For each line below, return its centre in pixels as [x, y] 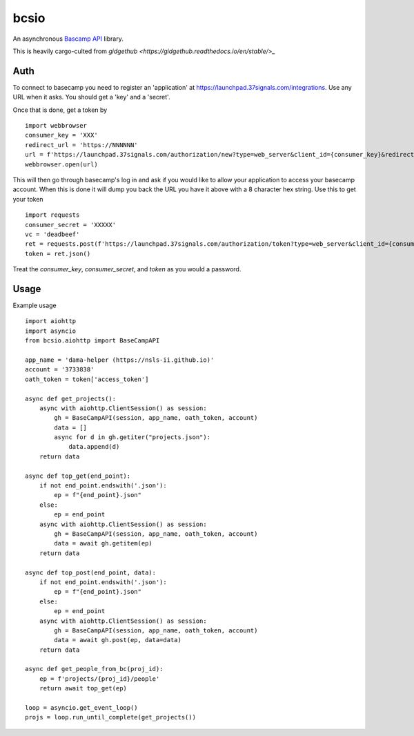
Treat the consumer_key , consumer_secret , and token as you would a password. [127, 269]
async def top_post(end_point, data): [91, 572]
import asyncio [51, 331]
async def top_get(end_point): [78, 476]
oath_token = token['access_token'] [87, 379]
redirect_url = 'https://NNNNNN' [81, 145]
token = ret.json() [58, 253]
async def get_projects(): [71, 398]
